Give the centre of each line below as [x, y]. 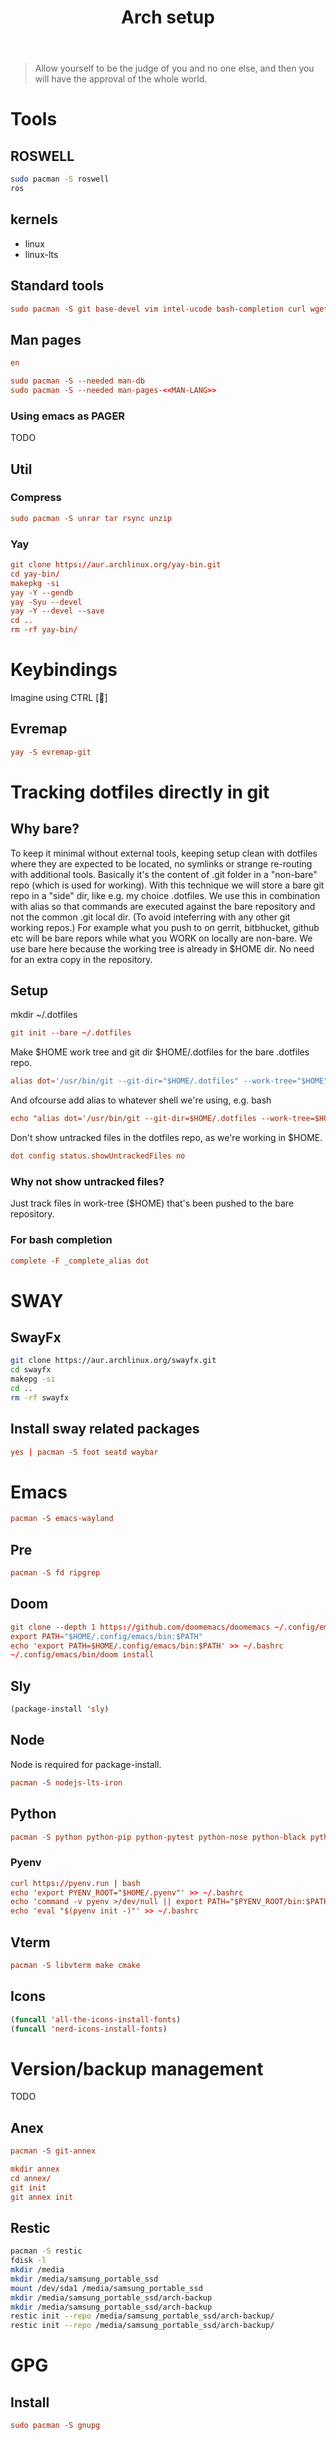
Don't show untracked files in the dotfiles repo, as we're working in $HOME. [166, 1138]
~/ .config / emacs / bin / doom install [82, 1655]
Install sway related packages [105, 1429]
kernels [34, 219]
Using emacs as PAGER [68, 416]
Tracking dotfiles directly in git [140, 792]
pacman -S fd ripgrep [55, 1573]
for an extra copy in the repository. [81, 959]
